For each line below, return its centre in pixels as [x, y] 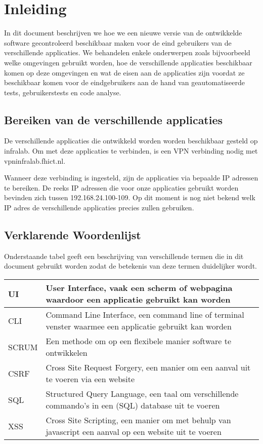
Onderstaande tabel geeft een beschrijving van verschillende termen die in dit [124, 256]
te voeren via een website [90, 379]
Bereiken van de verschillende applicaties [114, 119]
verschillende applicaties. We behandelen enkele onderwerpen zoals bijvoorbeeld [127, 52]
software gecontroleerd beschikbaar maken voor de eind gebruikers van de [118, 42]
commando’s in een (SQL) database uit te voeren [133, 405]
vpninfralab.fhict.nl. [35, 160]
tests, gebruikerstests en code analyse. [63, 92]
